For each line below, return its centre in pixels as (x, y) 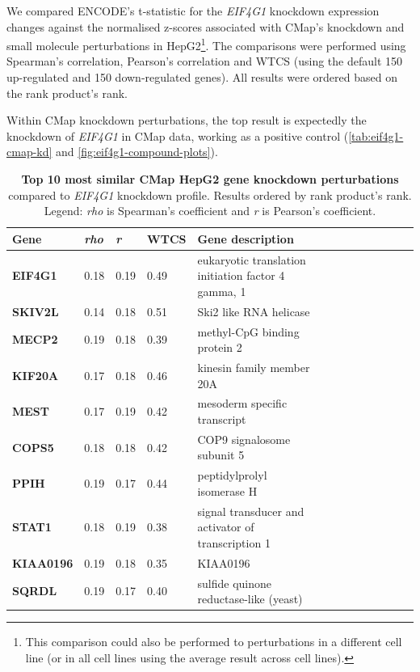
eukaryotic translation (252, 259)
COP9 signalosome (244, 439)
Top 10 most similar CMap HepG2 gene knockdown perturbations (210, 179)
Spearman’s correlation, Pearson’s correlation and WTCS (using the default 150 (204, 61)
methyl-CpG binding (248, 331)
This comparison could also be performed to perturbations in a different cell (214, 642)
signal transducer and (251, 511)
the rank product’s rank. (67, 93)
